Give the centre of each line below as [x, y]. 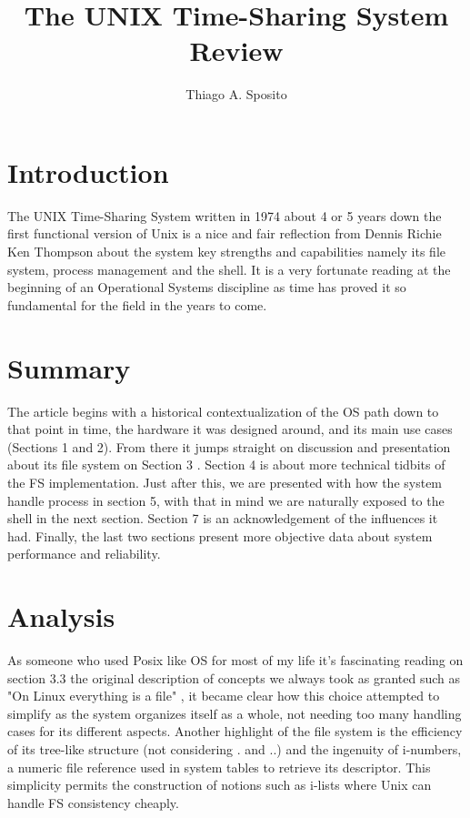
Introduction [88, 172]
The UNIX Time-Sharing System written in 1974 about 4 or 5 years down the [225, 215]
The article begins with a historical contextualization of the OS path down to [223, 411]
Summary [69, 367]
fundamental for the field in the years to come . [137, 304]
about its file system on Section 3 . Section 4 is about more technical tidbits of [226, 465]
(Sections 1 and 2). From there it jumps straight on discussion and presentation [229, 446]
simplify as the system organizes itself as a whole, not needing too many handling [235, 713]
